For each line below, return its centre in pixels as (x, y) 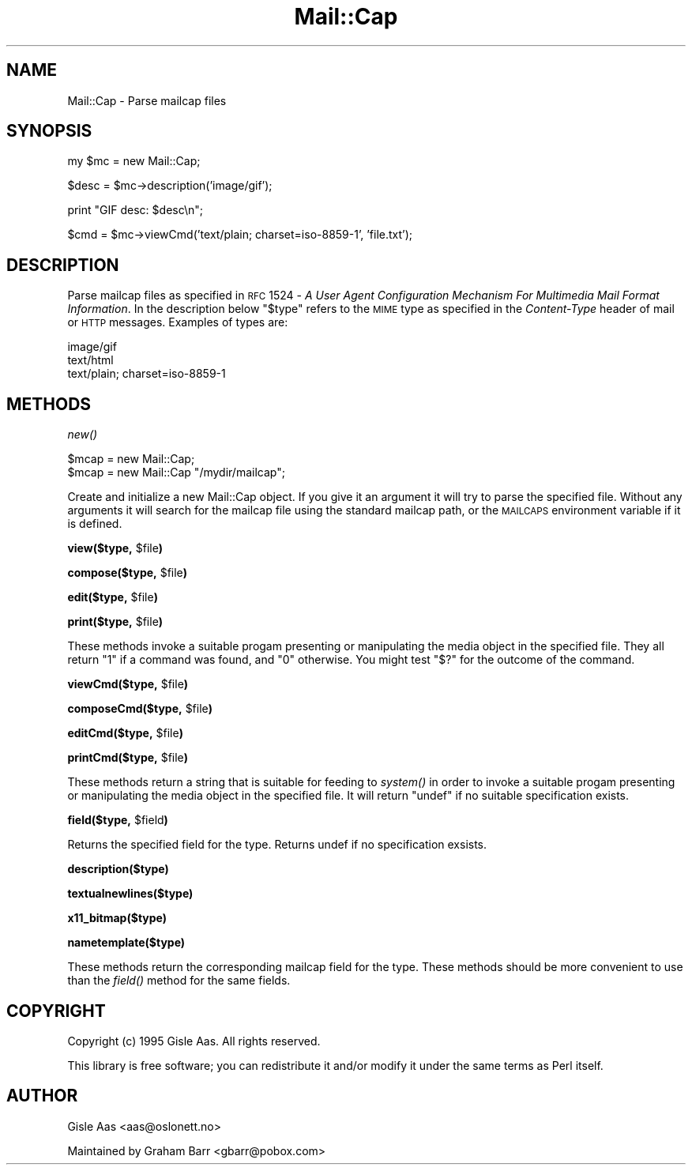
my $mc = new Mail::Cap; (134, 161)
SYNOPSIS (49, 131)
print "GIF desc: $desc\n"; (135, 210)
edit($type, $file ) (113, 597)
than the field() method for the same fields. (179, 981)
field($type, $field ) (118, 820)
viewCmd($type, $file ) (128, 684)
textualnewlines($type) (130, 894)
